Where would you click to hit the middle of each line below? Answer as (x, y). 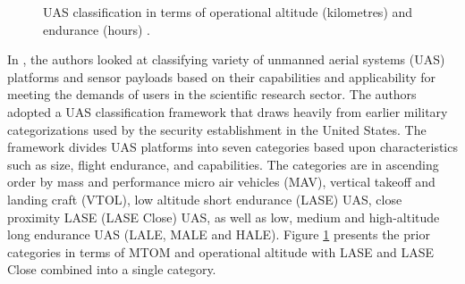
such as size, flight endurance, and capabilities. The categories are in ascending (223, 164)
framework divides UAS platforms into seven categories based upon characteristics (232, 147)
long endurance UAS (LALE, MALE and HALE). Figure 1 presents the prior (219, 234)
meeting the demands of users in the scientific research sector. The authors (212, 94)
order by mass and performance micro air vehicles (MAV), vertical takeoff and (221, 182)
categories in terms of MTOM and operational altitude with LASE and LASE (221, 251)
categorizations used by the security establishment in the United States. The (217, 129)
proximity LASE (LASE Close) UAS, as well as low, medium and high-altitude (224, 217)
